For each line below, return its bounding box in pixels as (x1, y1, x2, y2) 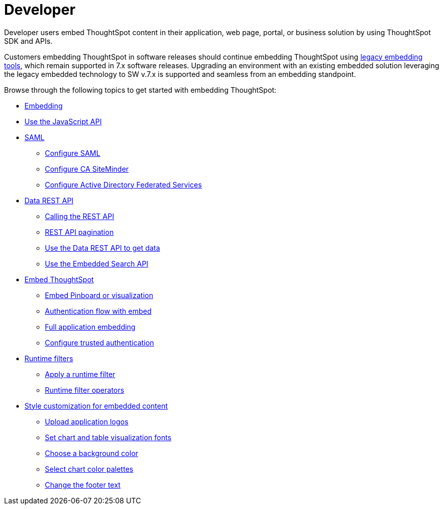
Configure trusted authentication (45, 338, 154, 347)
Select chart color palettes (45, 464, 134, 473)
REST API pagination (45, 227, 114, 236)
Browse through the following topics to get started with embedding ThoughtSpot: (4, 85, 277, 94)
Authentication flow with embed (45, 306, 152, 315)
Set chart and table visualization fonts (45, 433, 172, 442)
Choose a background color (45, 448, 139, 458)
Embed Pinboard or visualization (45, 290, 153, 300)
